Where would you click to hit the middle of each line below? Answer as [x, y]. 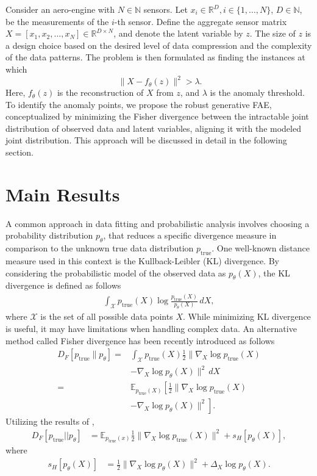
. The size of [272, 33]
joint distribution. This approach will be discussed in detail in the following [146, 140]
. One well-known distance [261, 248]
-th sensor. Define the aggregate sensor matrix [201, 21]
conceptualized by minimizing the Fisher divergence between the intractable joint [157, 116]
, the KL [274, 272]
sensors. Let [166, 9]
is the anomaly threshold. [257, 92]
